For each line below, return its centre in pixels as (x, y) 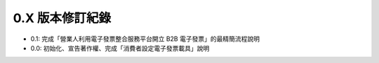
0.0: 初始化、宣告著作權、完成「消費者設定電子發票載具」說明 (120, 48)
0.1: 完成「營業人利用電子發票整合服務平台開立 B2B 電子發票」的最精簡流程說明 (145, 39)
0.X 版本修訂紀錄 (62, 18)
